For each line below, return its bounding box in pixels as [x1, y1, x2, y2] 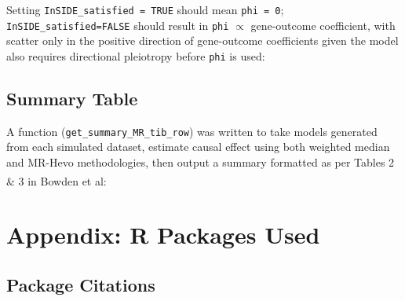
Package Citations [6, 272, 155, 296]
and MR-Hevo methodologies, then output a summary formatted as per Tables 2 [6, 154, 395, 171]
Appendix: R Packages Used [6, 218, 320, 251]
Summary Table [6, 86, 138, 110]
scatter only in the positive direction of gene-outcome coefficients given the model [6, 32, 399, 49]
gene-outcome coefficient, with [250, 17, 396, 33]
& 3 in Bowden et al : [6, 172, 107, 189]
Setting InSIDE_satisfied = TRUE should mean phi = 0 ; [6, 2, 284, 17]
